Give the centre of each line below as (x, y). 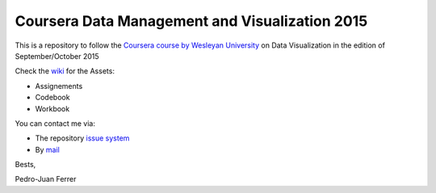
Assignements (59, 86)
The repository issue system (82, 138)
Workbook (52, 108)
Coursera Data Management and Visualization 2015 (191, 21)
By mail (47, 149)
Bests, (25, 165)
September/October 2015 (57, 56)
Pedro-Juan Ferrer (46, 179)
